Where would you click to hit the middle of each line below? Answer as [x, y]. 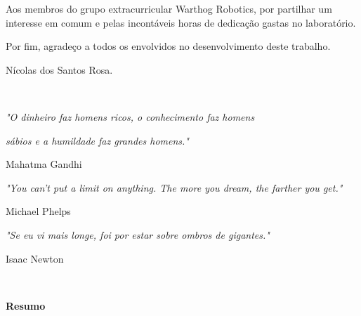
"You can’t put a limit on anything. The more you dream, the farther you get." [174, 187]
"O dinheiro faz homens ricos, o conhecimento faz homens [130, 116]
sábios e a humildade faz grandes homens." [97, 140]
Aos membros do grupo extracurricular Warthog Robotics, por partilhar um [169, 8]
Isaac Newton [35, 258]
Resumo [26, 305]
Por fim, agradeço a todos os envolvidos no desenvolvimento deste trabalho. [168, 46]
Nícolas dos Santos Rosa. [59, 69]
